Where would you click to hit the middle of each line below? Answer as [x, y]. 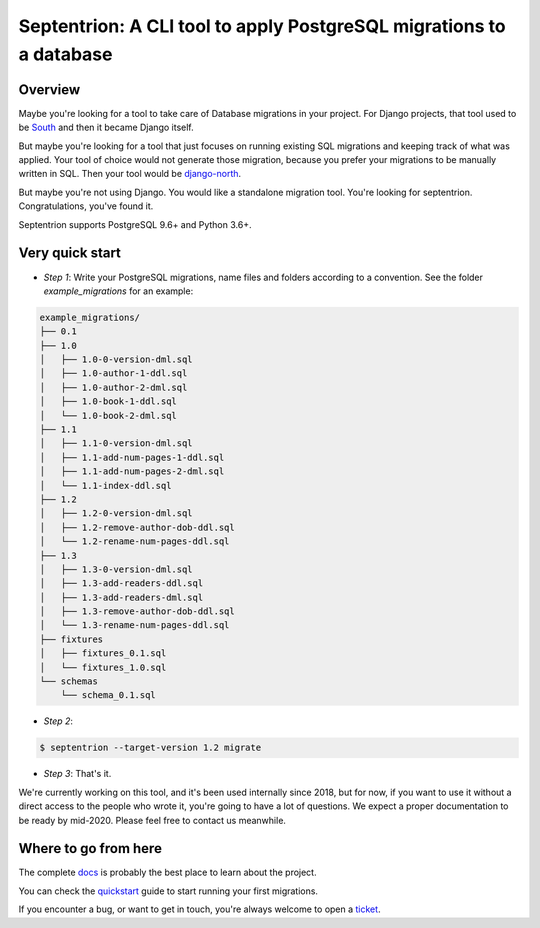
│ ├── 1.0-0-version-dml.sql [116, 359]
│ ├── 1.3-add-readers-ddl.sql [121, 583]
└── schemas [69, 681]
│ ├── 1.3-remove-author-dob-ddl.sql [137, 611]
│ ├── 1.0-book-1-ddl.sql [108, 401]
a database [65, 54]
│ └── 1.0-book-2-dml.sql [108, 415]
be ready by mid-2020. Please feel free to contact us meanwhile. [152, 820]
